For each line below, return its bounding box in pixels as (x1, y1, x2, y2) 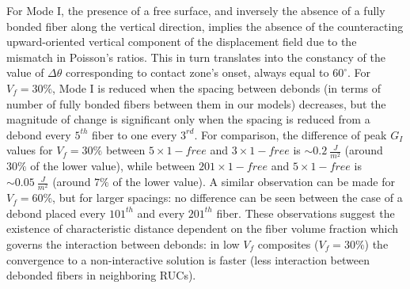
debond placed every (6, 204, 106, 221)
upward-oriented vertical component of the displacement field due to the (6, 33, 357, 50)
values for (6, 142, 53, 158)
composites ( (257, 236, 319, 252)
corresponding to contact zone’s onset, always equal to (66, 64, 329, 81)
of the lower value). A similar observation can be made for (112, 173, 395, 190)
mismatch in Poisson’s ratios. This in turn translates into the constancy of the (6, 48, 385, 65)
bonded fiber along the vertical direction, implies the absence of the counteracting (6, 17, 404, 34)
